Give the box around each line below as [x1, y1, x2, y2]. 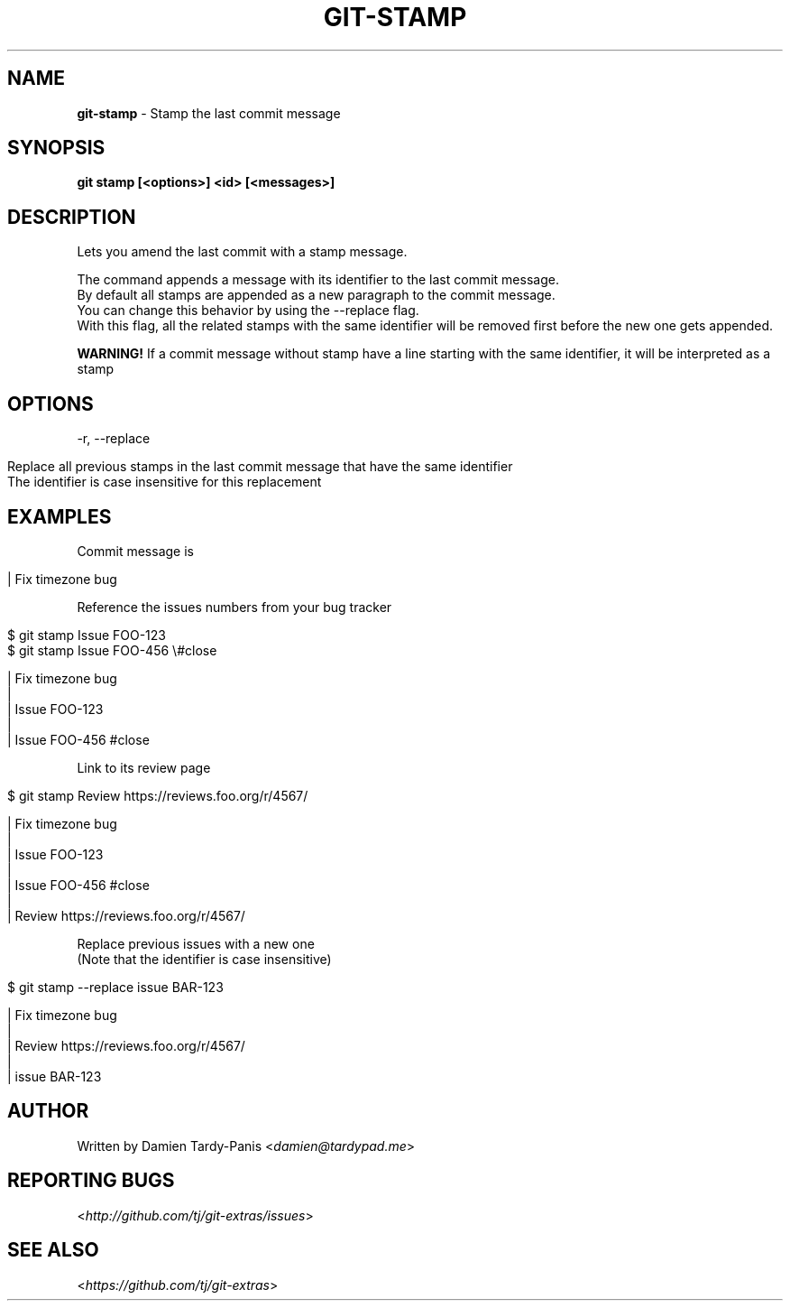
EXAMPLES [7, 505, 112, 528]
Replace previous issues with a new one [77, 935, 315, 951]
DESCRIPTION [7, 205, 136, 228]
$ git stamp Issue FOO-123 [7, 626, 166, 643]
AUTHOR [7, 1099, 89, 1123]
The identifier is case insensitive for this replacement [7, 474, 322, 490]
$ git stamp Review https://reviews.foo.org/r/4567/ [7, 787, 308, 803]
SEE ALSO [7, 1238, 99, 1262]
